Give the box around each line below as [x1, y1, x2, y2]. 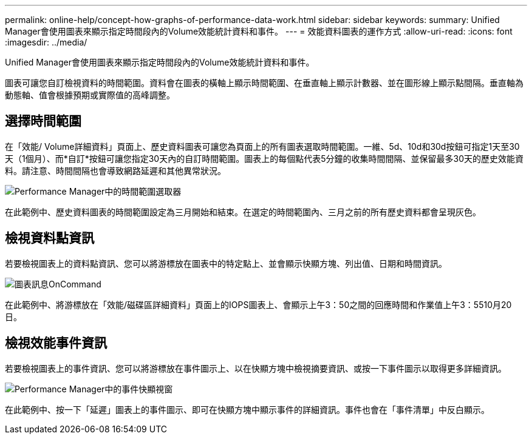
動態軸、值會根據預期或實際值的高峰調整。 [5, 90, 175, 100]
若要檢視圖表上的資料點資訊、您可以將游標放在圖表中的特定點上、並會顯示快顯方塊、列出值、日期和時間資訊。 [5, 258, 447, 269]
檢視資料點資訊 [5, 230, 94, 246]
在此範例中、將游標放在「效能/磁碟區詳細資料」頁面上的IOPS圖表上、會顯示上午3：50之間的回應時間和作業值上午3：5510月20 [5, 299, 512, 310]
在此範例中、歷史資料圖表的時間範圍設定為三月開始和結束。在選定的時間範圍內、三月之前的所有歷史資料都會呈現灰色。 [5, 206, 481, 217]
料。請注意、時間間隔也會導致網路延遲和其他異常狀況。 [5, 165, 226, 176]
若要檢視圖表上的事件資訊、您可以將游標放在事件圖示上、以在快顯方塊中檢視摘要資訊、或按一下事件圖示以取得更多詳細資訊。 [5, 363, 506, 374]
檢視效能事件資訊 [5, 335, 107, 351]
